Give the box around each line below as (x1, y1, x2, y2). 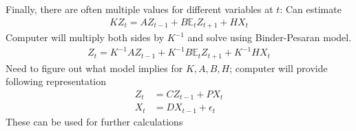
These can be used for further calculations (6, 114, 183, 128)
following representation (6, 74, 107, 88)
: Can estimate (280, 2, 342, 16)
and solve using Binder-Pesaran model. (187, 30, 352, 45)
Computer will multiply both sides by (6, 30, 165, 45)
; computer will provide (229, 60, 328, 75)
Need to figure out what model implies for (6, 60, 183, 75)
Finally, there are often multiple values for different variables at (6, 2, 273, 16)
